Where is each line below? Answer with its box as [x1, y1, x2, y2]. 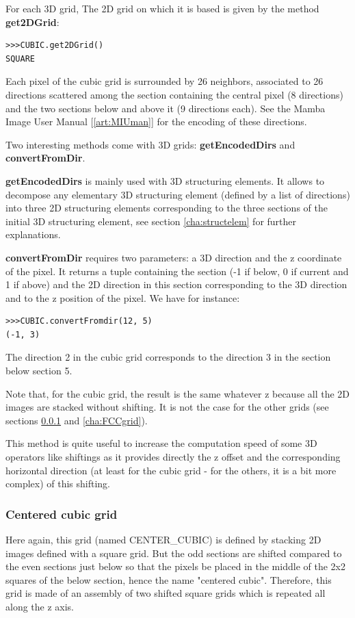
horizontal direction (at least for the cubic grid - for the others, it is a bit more [5, 463, 337, 477]
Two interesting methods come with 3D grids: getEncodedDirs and [5, 137, 295, 151]
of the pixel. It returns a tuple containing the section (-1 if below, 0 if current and [5, 263, 349, 278]
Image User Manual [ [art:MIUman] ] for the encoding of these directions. [5, 114, 307, 129]
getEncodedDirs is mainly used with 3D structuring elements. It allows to [5, 173, 325, 188]
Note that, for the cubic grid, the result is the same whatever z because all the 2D [5, 386, 350, 400]
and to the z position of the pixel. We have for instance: [5, 290, 240, 305]
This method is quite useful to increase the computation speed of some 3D [5, 436, 317, 450]
